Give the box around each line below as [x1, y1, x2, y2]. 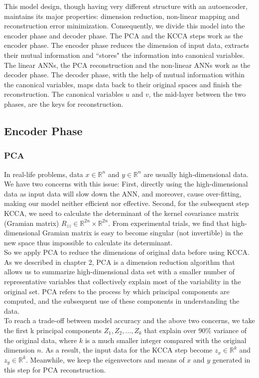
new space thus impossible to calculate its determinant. [4, 237, 173, 247]
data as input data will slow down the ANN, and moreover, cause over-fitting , [4, 188, 242, 198]
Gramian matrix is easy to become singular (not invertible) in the [42, 227, 243, 238]
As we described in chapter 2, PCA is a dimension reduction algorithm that [4, 256, 235, 267]
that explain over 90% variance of [144, 325, 247, 336]
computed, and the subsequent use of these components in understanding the [4, 296, 240, 306]
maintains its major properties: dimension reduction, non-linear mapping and [4, 10, 240, 21]
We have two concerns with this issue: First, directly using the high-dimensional [4, 179, 248, 189]
